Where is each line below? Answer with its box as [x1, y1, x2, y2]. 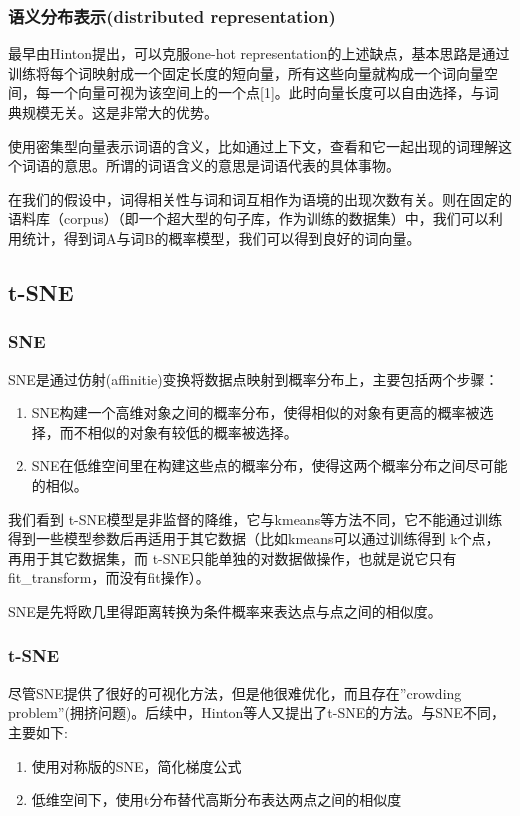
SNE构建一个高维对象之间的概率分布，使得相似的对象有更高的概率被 [31, 402, 480, 423]
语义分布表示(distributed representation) [8, 3, 336, 28]
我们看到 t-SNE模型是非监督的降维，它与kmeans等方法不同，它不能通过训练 [8, 508, 503, 529]
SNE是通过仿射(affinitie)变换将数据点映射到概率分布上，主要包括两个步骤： [8, 368, 499, 389]
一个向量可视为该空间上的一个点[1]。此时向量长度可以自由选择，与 [49, 82, 485, 103]
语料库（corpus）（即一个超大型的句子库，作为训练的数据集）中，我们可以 [8, 208, 489, 229]
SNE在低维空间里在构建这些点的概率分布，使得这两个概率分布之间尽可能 [31, 455, 508, 476]
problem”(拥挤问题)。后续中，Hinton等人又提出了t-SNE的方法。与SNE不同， [8, 702, 506, 723]
